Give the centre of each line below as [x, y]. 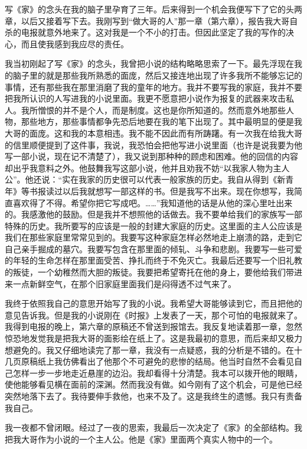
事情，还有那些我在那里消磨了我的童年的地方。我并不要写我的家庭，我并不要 [153, 87]
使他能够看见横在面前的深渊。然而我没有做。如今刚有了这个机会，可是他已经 [153, 384]
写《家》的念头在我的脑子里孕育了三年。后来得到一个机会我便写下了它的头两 [153, 9]
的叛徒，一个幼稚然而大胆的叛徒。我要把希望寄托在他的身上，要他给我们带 [149, 272]
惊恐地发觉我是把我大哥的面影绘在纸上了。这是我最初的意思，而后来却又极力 [153, 338]
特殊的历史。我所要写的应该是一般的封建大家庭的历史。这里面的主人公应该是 [153, 225]
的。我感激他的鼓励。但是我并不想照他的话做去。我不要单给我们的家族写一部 [153, 214]
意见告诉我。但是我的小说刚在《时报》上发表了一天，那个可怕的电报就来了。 [153, 315]
